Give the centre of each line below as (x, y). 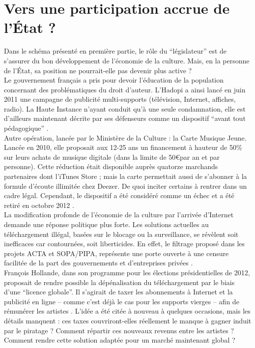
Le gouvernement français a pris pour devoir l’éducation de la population (114, 80)
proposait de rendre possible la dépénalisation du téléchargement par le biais (119, 282)
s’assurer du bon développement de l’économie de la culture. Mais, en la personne (127, 60)
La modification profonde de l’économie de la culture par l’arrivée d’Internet (119, 215)
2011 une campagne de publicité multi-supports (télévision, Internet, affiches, (120, 99)
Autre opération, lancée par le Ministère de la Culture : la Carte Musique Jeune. (125, 137)
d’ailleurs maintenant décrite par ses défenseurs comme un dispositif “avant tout (125, 118)
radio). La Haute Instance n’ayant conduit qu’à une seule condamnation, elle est (125, 108)
